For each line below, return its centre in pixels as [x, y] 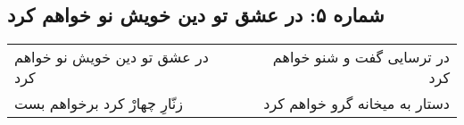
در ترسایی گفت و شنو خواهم [361, 57]
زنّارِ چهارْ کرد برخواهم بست [99, 104]
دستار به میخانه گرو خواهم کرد [356, 104]
